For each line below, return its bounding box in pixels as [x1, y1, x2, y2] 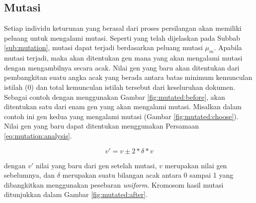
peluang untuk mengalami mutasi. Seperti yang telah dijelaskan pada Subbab [4, 32, 241, 43]
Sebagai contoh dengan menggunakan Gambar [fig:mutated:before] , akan [4, 91, 225, 102]
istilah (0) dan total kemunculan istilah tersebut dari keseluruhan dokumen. [4, 81, 235, 92]
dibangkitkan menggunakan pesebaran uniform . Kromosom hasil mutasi [4, 179, 224, 190]
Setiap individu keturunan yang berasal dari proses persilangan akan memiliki [4, 23, 242, 33]
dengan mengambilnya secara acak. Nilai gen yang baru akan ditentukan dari [4, 62, 240, 72]
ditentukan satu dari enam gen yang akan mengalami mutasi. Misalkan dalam [4, 101, 242, 112]
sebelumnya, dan [4, 170, 55, 180]
